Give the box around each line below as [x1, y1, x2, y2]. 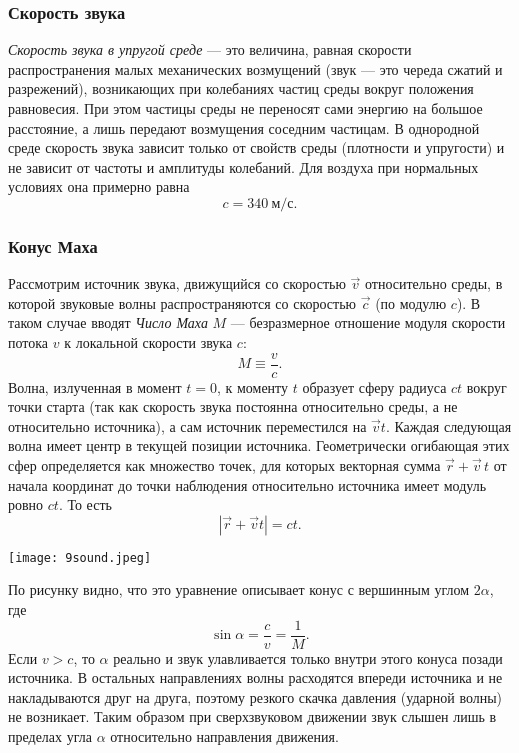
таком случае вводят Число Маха [8, 312, 208, 333]
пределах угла [8, 726, 92, 747]
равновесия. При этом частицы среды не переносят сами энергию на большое [8, 98, 483, 118]
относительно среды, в [364, 273, 503, 294]
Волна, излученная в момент [8, 376, 182, 397]
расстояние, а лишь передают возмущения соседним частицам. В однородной [8, 117, 480, 138]
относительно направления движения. [110, 726, 339, 747]
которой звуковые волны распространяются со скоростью [8, 292, 357, 313]
